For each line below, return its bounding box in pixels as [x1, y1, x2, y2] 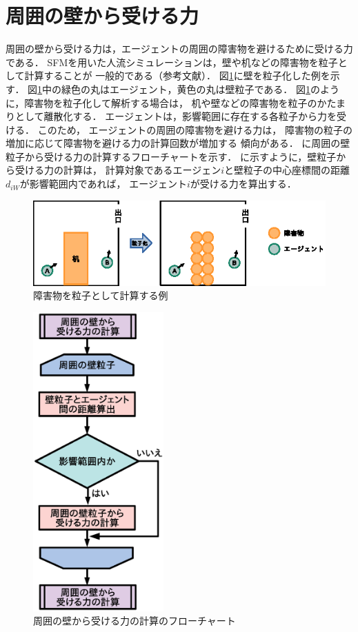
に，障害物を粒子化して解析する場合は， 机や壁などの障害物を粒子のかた [6, 95, 337, 110]
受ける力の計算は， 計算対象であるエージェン [14, 163, 221, 177]
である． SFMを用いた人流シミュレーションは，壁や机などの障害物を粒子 [6, 54, 338, 69]
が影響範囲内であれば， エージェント [19, 176, 187, 191]
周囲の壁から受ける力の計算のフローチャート [33, 613, 236, 628]
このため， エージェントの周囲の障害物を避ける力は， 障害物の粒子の [37, 122, 353, 136]
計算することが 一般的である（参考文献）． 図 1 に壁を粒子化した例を [24, 68, 330, 83]
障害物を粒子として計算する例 [33, 288, 168, 303]
